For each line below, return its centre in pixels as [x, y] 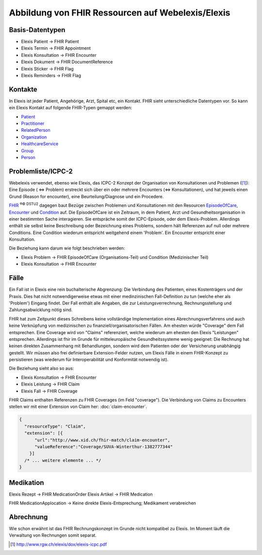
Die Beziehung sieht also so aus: [41, 369]
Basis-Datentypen [37, 30]
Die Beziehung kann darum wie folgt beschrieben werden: [67, 248]
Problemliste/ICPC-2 [41, 171]
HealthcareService [40, 144]
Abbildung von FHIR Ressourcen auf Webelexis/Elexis [120, 13]
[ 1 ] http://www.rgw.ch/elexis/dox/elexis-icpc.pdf [59, 544]
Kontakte [23, 89]
